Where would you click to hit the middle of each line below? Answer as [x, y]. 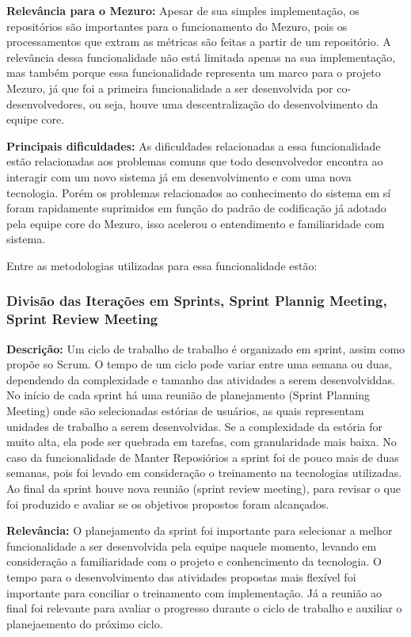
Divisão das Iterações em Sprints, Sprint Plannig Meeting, [197, 301]
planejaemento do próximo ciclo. [85, 623]
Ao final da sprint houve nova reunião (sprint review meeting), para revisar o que [204, 488]
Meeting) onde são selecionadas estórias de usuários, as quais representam [185, 411]
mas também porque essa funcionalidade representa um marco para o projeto [194, 72]
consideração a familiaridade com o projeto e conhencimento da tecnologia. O [194, 561]
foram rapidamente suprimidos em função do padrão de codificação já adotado [196, 208]
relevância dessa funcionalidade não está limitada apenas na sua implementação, [201, 57]
